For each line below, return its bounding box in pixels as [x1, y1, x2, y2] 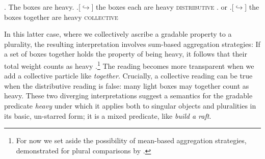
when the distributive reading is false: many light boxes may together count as [4, 80, 249, 91]
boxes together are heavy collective [4, 11, 118, 22]
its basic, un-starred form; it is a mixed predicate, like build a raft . [4, 110, 211, 121]
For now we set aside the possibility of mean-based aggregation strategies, [16, 135, 247, 146]
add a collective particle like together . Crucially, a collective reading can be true [4, 70, 253, 81]
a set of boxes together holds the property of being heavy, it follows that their [4, 48, 247, 59]
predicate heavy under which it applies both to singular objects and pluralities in [4, 100, 256, 111]
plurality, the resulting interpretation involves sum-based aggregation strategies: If [4, 38, 260, 49]
